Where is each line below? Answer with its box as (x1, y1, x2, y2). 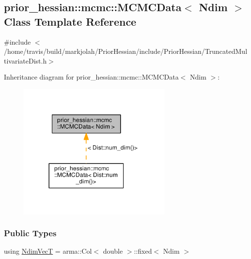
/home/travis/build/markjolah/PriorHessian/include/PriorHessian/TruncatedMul (4, 46, 248, 56)
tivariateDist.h (4, 55, 47, 65)
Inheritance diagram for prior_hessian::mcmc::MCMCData (4, 72, 179, 82)
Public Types (4, 227, 57, 239)
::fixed (134, 246, 152, 256)
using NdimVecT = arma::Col (4, 246, 92, 256)
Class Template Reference (4, 14, 137, 29)
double (103, 246, 123, 256)
